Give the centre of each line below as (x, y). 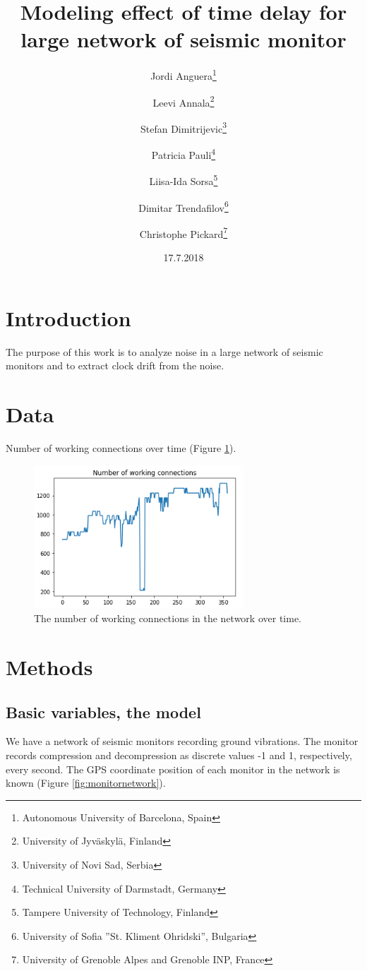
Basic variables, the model (103, 711)
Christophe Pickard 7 (183, 232)
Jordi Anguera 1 (183, 75)
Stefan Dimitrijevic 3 (183, 127)
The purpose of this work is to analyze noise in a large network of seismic (164, 351)
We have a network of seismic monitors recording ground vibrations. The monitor (182, 741)
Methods (49, 667)
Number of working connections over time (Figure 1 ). (121, 447)
